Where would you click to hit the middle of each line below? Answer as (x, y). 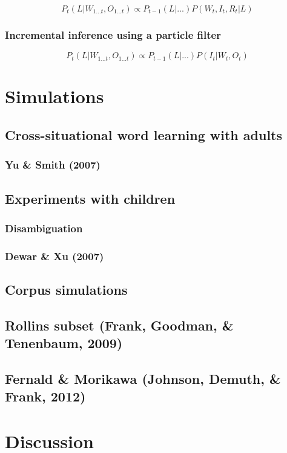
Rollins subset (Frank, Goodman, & (119, 325)
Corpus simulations (66, 290)
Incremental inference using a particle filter (113, 34)
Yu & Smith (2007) (53, 165)
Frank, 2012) (45, 396)
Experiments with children (90, 198)
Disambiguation (44, 228)
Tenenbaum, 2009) (64, 343)
